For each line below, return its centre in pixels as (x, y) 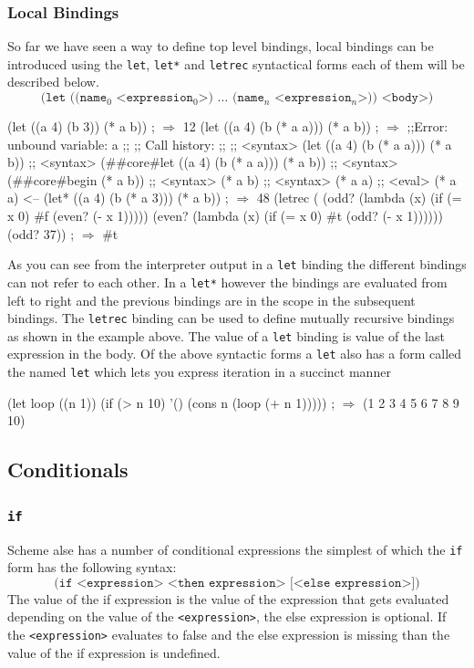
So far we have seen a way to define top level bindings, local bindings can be (221, 46)
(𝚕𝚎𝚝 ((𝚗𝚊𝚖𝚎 (74, 98)
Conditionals (68, 470)
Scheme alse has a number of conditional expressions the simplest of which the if (235, 549)
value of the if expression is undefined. (114, 652)
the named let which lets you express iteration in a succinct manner (199, 372)
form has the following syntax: (92, 567)
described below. (53, 82)
